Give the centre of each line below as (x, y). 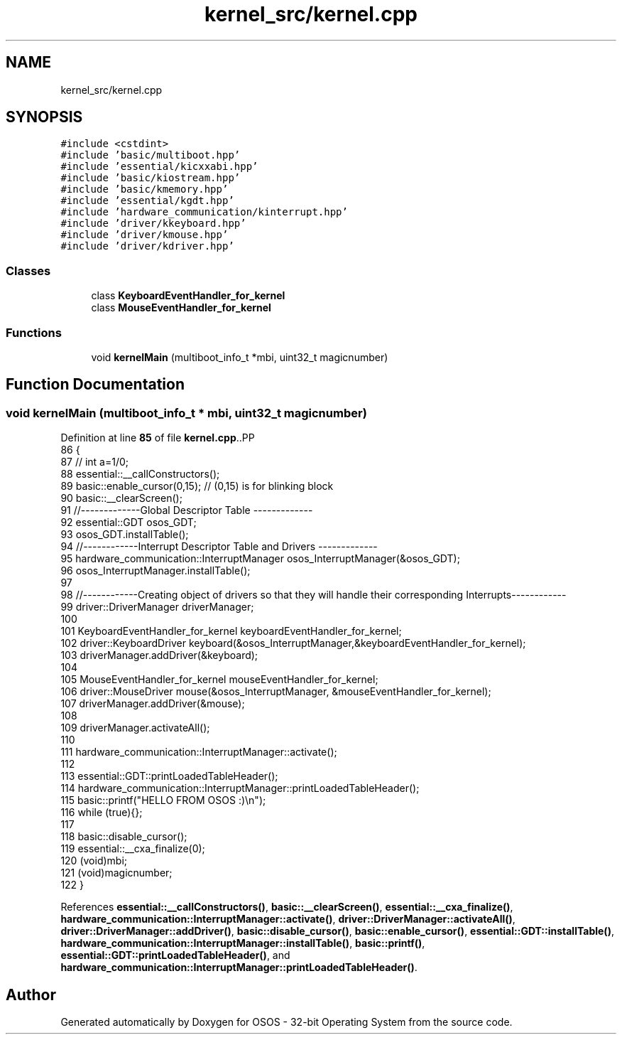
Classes (28, 270)
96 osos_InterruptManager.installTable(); (155, 571)
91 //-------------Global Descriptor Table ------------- (187, 510)
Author (31, 995)
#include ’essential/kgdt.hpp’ (147, 201)
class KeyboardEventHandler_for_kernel (188, 296)
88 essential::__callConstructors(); (140, 474)
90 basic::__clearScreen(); (121, 498)
